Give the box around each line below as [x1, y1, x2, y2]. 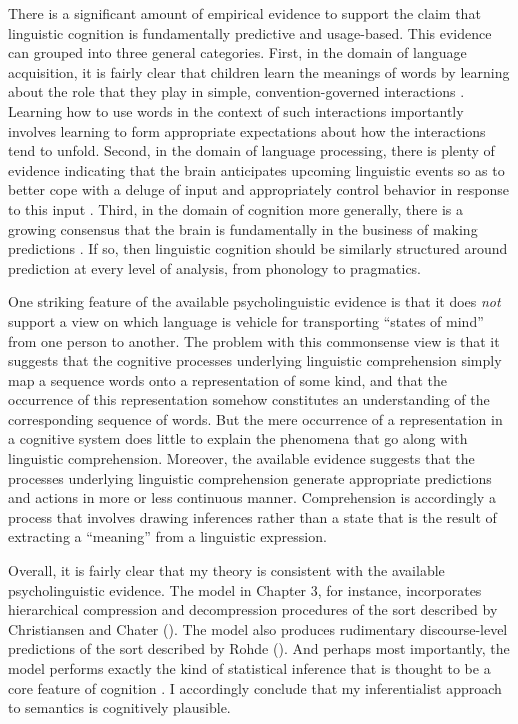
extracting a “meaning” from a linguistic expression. [8, 526, 327, 547]
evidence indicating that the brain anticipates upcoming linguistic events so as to [8, 159, 505, 180]
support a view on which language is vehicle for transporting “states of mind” [8, 310, 484, 331]
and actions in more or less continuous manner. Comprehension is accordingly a [8, 487, 496, 508]
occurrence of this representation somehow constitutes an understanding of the [8, 389, 490, 410]
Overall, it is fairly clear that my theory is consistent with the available [8, 560, 445, 581]
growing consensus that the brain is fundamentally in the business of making [8, 218, 478, 239]
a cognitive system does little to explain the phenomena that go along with [8, 428, 468, 449]
